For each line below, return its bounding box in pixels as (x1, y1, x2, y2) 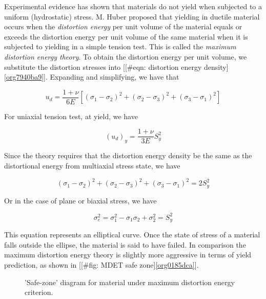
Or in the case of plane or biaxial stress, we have (4, 195, 157, 205)
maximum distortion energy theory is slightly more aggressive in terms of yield (4, 249, 252, 260)
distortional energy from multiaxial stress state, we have (4, 160, 180, 171)
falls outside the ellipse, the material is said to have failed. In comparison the (4, 239, 246, 250)
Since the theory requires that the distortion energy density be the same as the (4, 150, 252, 161)
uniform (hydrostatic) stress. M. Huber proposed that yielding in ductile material (4, 11, 260, 22)
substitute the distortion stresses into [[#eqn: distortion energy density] (4, 61, 229, 72)
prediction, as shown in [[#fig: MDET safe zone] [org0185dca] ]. (4, 259, 199, 270)
